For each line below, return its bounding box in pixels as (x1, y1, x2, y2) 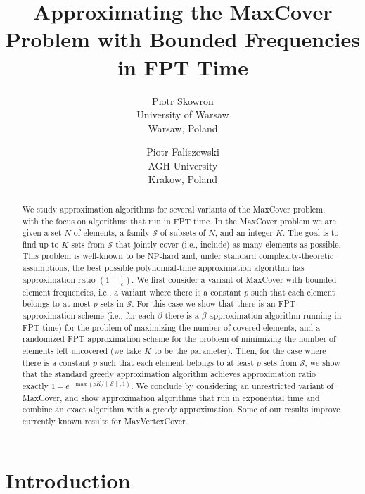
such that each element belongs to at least (99, 356, 254, 368)
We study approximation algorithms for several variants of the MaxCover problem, (22, 203, 326, 215)
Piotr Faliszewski (146, 144, 219, 159)
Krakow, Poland (148, 172, 218, 186)
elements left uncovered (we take (22, 345, 141, 357)
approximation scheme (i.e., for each (22, 310, 155, 322)
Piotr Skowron (152, 93, 214, 108)
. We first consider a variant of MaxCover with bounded (132, 273, 337, 285)
